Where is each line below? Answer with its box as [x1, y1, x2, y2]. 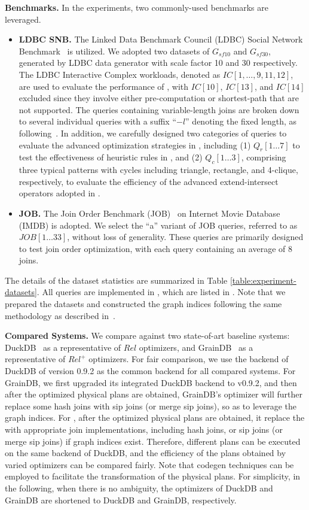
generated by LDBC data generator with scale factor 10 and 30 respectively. [19, 56, 298, 69]
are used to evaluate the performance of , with [19, 80, 189, 92]
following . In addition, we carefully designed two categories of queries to [19, 126, 287, 139]
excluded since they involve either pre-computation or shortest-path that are [19, 92, 299, 104]
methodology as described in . [5, 309, 115, 321]
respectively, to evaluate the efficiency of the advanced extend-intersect [19, 175, 279, 187]
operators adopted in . [19, 187, 100, 199]
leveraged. [5, 13, 41, 25]
